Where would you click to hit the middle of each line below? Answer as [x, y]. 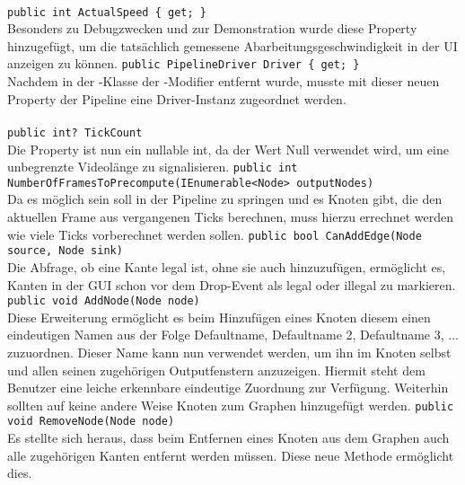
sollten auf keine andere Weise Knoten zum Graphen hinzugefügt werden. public [231, 405]
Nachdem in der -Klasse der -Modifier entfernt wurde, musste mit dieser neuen [224, 81]
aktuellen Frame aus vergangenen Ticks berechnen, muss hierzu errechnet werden [230, 217]
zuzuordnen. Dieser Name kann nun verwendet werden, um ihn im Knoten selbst [229, 352]
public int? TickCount [75, 132]
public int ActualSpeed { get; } [107, 12]
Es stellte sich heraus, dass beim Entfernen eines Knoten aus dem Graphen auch [228, 438]
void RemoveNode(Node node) [91, 422]
